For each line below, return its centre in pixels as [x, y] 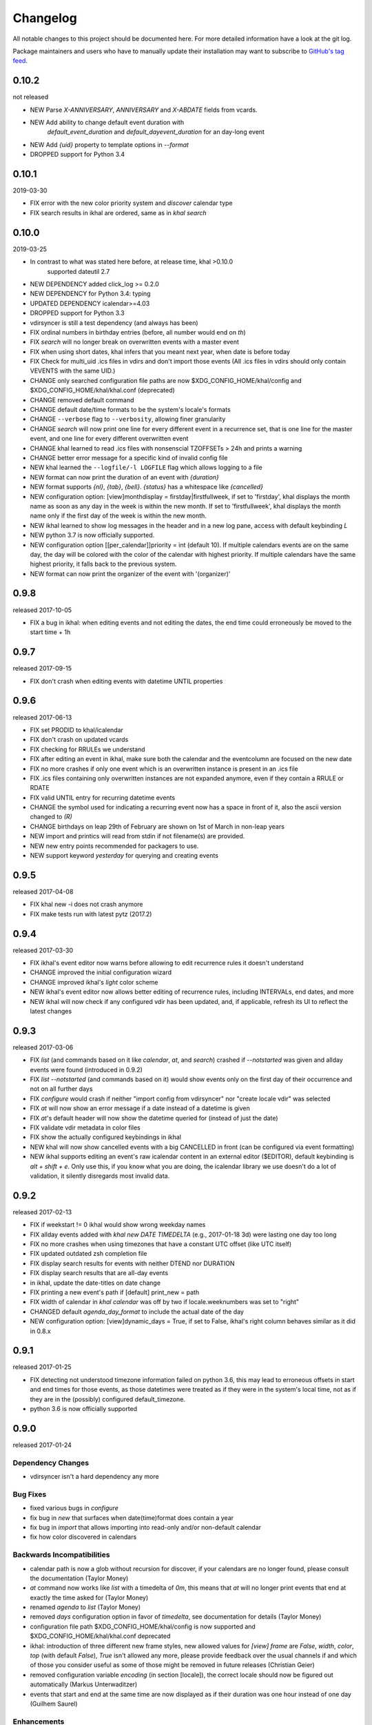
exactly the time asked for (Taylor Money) [89, 1597]
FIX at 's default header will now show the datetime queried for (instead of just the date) [154, 1118]
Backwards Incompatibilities [61, 1555]
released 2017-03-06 [43, 1047]
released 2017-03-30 [43, 950]
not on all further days [61, 1089]
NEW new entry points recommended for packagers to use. [114, 846]
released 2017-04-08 [43, 891]
